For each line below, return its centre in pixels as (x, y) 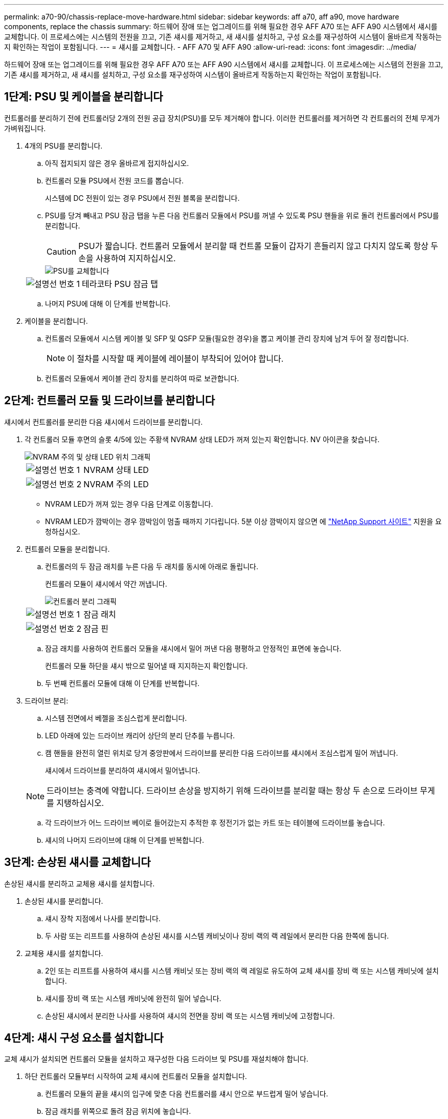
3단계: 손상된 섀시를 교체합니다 (77, 862)
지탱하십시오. (80, 803)
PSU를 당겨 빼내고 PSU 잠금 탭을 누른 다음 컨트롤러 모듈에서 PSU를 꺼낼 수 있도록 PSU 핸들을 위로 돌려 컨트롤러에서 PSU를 (242, 215)
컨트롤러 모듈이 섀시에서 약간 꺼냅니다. (106, 584)
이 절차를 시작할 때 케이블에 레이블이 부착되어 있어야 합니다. (175, 358)
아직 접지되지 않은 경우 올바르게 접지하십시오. (117, 163)
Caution (62, 251)
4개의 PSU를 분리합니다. (64, 146)
